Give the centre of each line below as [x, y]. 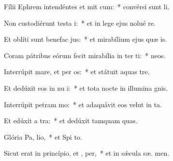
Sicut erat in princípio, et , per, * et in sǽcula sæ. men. [87, 153]
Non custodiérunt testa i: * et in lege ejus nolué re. [80, 23]
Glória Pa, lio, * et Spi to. [43, 137]
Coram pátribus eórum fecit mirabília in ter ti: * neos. [85, 55]
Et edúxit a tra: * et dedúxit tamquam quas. [71, 121]
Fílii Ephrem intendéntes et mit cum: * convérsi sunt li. [87, 6]
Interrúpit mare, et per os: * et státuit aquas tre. [77, 72]
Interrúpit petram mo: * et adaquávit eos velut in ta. [83, 104]
